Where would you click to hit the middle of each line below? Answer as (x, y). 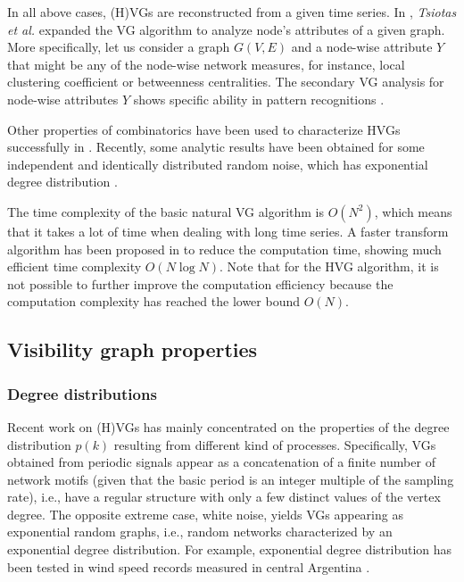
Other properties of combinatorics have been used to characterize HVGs (204, 129)
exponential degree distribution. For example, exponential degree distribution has (230, 549)
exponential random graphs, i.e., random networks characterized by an (200, 532)
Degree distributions (82, 393)
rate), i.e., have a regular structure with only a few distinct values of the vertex (224, 497)
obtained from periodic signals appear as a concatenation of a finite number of (221, 462)
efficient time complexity (75, 266)
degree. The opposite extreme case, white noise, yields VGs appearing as (205, 514)
